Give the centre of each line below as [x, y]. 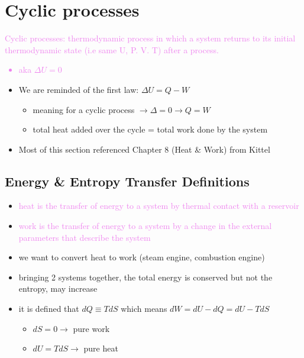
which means [144, 309]
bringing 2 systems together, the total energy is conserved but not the [145, 277]
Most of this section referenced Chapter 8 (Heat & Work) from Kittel [144, 149]
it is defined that [49, 309]
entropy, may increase [58, 288]
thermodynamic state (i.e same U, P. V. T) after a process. [112, 49]
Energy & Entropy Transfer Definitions [127, 181]
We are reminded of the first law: [79, 89]
